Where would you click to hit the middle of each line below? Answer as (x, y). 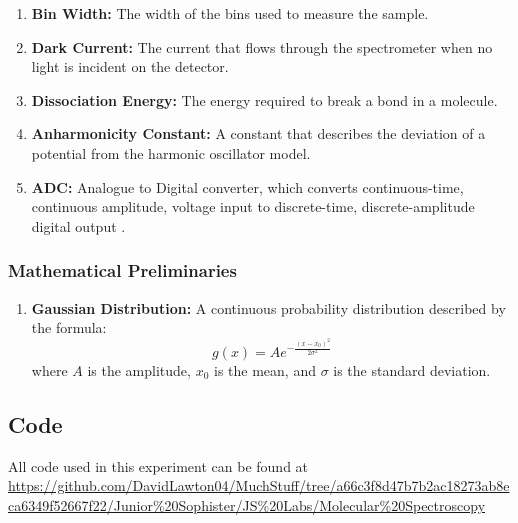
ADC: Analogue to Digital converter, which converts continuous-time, (247, 186)
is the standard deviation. (412, 369)
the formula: (69, 327)
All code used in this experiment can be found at (158, 465)
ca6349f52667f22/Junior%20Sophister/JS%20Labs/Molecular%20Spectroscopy (247, 504)
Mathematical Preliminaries (122, 270)
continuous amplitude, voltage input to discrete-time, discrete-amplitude (253, 206)
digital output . (78, 225)
